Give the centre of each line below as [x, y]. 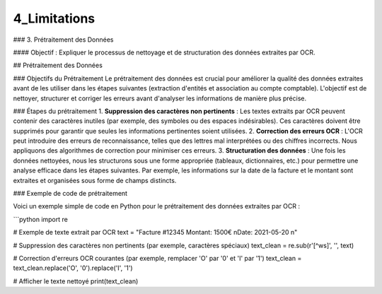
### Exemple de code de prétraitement [70, 194]
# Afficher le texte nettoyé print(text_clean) [76, 281]
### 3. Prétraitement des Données [63, 40]
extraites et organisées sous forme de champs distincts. [95, 180]
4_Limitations [54, 18]
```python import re [41, 219]
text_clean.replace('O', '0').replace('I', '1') [73, 268]
